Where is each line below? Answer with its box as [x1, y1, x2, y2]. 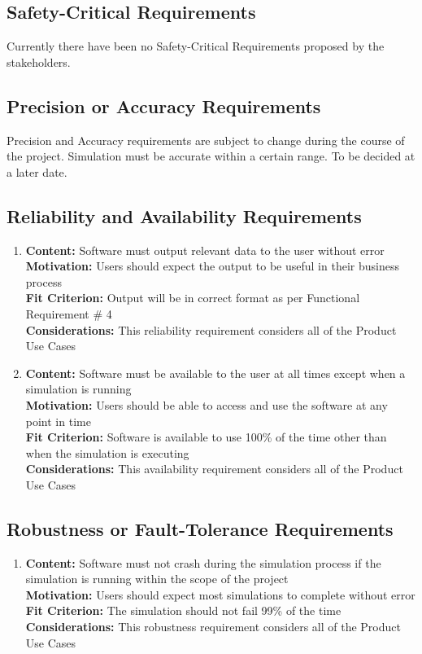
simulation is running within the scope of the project [25, 570, 289, 587]
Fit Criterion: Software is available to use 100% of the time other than [25, 428, 387, 446]
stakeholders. [7, 53, 71, 70]
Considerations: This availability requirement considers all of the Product [25, 460, 403, 477]
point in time [25, 412, 91, 429]
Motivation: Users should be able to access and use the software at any [25, 396, 388, 413]
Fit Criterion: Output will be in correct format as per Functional [25, 289, 360, 306]
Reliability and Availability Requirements [7, 203, 362, 228]
